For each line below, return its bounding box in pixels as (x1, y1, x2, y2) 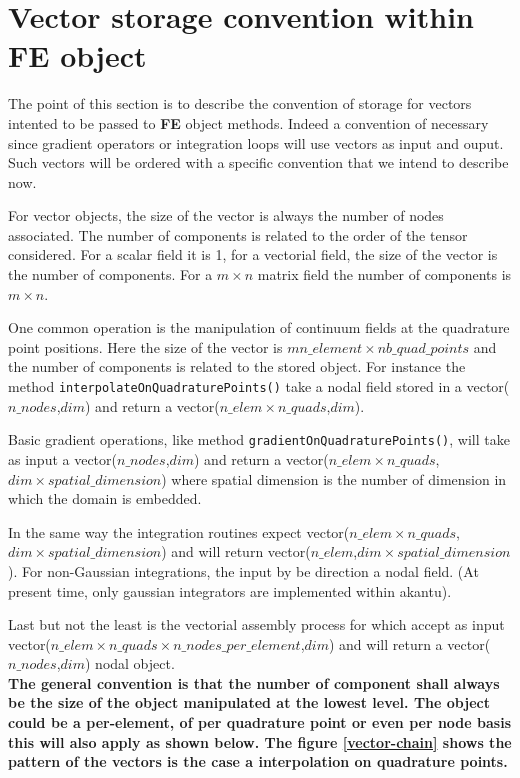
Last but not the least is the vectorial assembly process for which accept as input (8, 614, 505, 635)
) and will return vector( (161, 541, 311, 562)
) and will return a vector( (328, 633, 491, 654)
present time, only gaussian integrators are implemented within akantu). (8, 580, 452, 601)
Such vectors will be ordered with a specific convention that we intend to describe (8, 152, 509, 173)
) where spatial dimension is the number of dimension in (161, 468, 507, 489)
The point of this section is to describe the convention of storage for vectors (8, 93, 472, 114)
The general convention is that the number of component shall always (8, 672, 500, 693)
